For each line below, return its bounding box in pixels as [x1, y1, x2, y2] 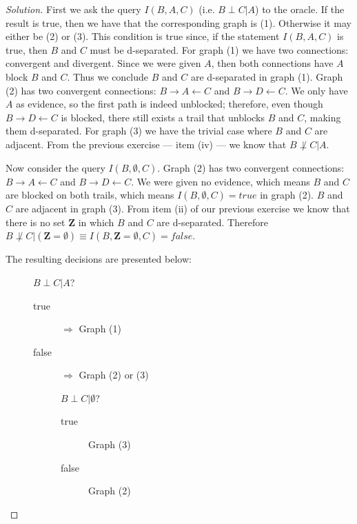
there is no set [6, 214, 65, 229]
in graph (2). [260, 188, 314, 202]
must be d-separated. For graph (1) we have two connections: [90, 42, 349, 57]
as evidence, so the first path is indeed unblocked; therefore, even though [16, 97, 323, 111]
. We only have [285, 83, 348, 97]
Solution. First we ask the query [6, 2, 141, 16]
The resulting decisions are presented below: [6, 252, 192, 266]
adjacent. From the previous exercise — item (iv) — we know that [6, 137, 287, 151]
